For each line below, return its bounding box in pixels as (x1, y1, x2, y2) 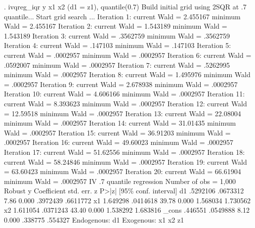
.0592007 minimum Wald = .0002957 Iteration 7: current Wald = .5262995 (4, 59, 230, 70)
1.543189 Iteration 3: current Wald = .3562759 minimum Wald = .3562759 (4, 30, 230, 41)
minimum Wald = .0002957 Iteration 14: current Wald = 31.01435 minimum (4, 118, 236, 128)
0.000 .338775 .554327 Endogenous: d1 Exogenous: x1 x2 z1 (4, 215, 184, 225)
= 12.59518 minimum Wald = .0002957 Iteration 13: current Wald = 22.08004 (4, 108, 241, 118)
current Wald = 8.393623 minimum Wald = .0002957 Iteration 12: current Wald (4, 98, 247, 108)
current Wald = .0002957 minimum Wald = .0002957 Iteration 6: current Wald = (4, 49, 252, 60)
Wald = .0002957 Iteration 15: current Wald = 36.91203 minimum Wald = (4, 127, 231, 137)
